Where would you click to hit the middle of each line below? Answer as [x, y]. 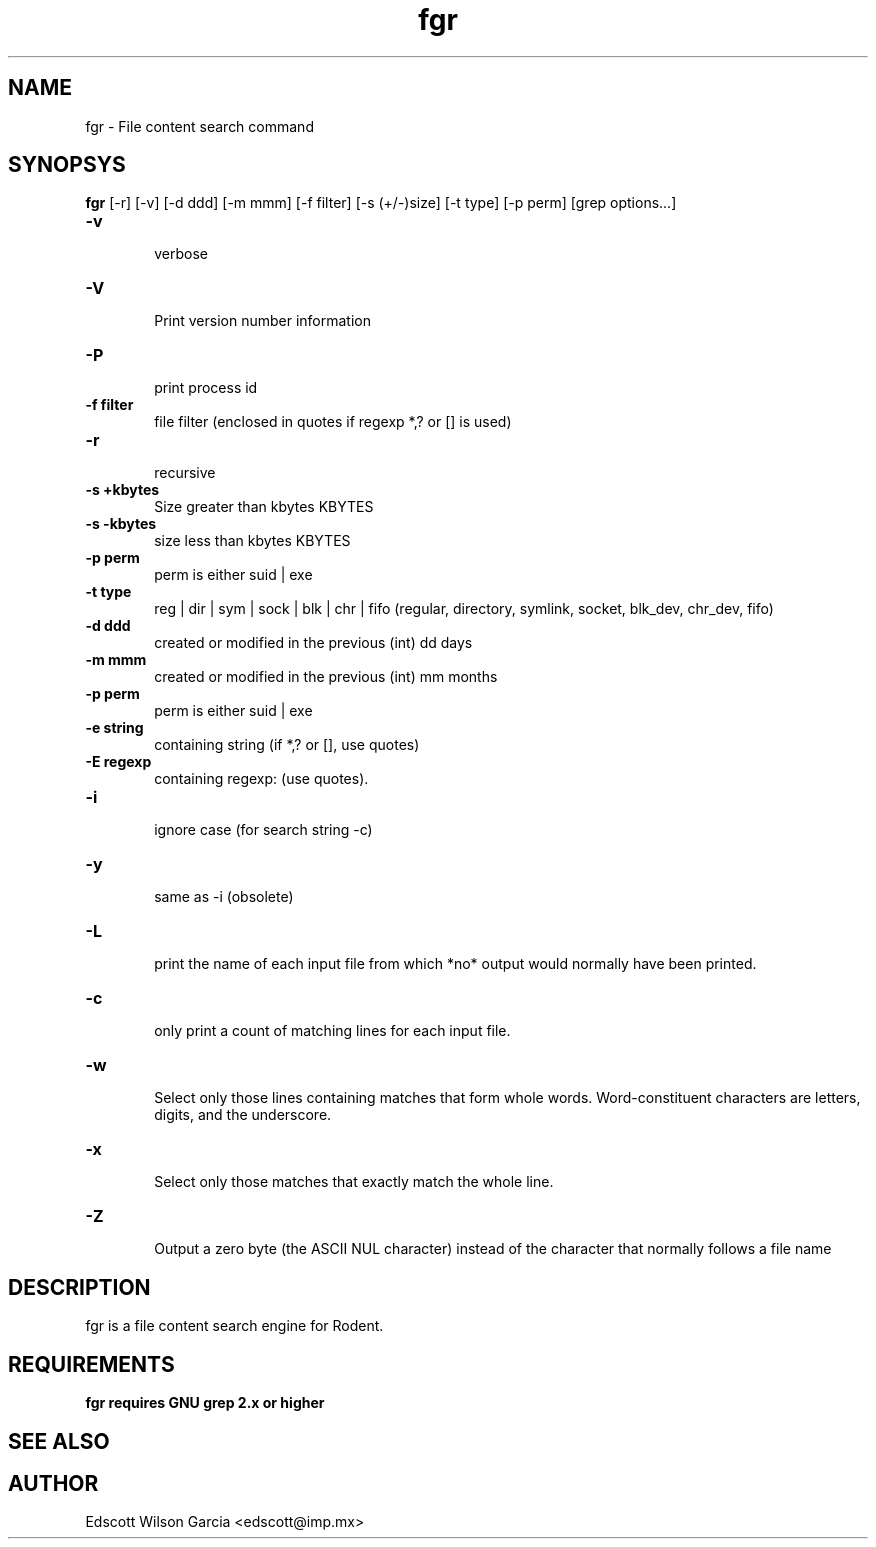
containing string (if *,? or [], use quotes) [287, 745]
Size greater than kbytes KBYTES [264, 507]
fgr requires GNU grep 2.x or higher [205, 1403]
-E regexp [118, 762]
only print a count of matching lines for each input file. [332, 1031]
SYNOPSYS [67, 165]
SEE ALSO [59, 1441]
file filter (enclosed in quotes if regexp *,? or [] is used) [333, 422]
